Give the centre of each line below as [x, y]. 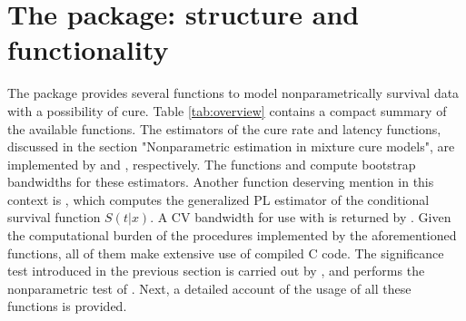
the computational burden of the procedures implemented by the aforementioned [232, 235]
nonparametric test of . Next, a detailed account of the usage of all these [209, 288]
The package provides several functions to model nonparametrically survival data [233, 93]
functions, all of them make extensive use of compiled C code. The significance [226, 253]
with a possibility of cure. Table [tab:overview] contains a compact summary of [227, 110]
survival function [54, 217]
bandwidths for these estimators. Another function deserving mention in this [221, 182]
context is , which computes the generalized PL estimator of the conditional [218, 199]
